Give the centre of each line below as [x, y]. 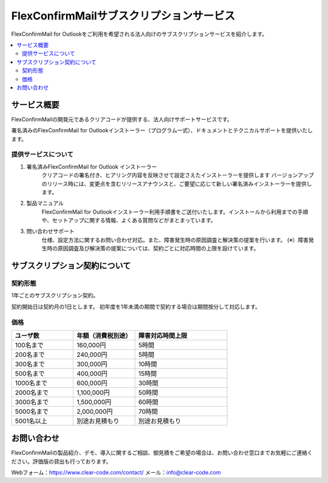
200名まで [30, 354]
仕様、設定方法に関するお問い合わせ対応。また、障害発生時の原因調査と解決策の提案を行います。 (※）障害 [175, 240]
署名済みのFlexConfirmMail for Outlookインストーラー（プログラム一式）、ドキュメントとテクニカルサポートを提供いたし [162, 130]
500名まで [30, 373]
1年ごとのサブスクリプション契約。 [55, 296]
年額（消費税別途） [104, 336]
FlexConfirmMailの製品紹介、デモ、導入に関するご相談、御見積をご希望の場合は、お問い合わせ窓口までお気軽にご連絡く [162, 453]
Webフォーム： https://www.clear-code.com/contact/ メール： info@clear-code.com [116, 473]
